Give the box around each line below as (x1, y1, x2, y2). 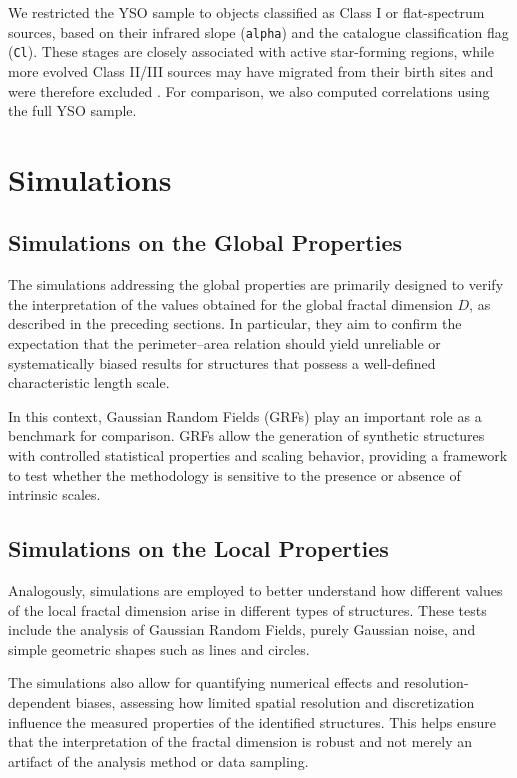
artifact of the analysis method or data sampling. (8, 750, 309, 771)
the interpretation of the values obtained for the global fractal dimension (8, 293, 453, 314)
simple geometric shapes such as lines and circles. (8, 638, 310, 659)
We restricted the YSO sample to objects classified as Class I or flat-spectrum (8, 2, 485, 22)
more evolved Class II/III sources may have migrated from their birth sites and (8, 60, 494, 81)
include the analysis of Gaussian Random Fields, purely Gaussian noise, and (8, 619, 476, 640)
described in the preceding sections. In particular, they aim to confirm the (8, 313, 462, 334)
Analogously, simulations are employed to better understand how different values (8, 580, 503, 600)
